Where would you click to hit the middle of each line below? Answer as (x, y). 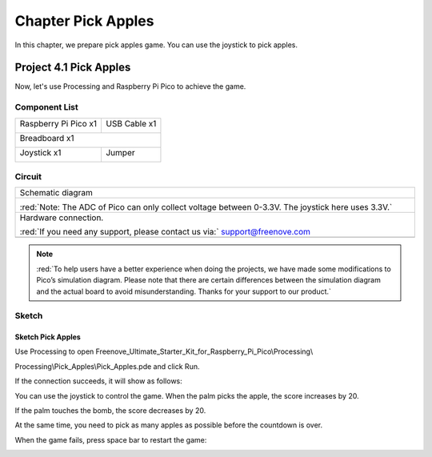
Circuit (28, 176)
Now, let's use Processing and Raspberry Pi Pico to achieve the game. (130, 86)
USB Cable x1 (131, 123)
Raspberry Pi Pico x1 (58, 123)
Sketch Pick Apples (48, 337)
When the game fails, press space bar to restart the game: (111, 439)
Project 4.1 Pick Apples (73, 68)
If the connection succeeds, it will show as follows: (99, 381)
